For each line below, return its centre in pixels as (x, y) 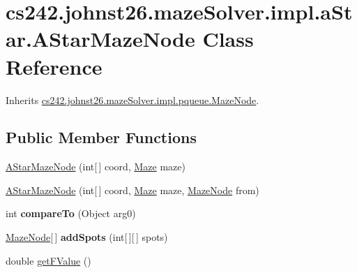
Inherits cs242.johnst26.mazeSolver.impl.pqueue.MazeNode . (132, 99)
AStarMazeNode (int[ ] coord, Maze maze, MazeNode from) (132, 190)
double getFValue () (48, 260)
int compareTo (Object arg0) (71, 213)
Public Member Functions (101, 137)
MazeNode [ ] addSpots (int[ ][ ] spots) (87, 237)
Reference (54, 66)
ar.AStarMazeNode (100, 39)
